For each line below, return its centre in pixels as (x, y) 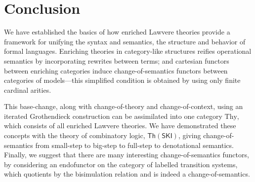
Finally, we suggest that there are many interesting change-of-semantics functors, (127, 155)
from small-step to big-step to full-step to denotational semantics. (134, 145)
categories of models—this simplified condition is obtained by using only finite (122, 80)
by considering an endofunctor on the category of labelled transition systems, (121, 164)
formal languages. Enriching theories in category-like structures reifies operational (128, 51)
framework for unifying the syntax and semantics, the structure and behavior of (125, 41)
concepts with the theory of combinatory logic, (75, 135)
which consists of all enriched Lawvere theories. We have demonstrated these (120, 126)
